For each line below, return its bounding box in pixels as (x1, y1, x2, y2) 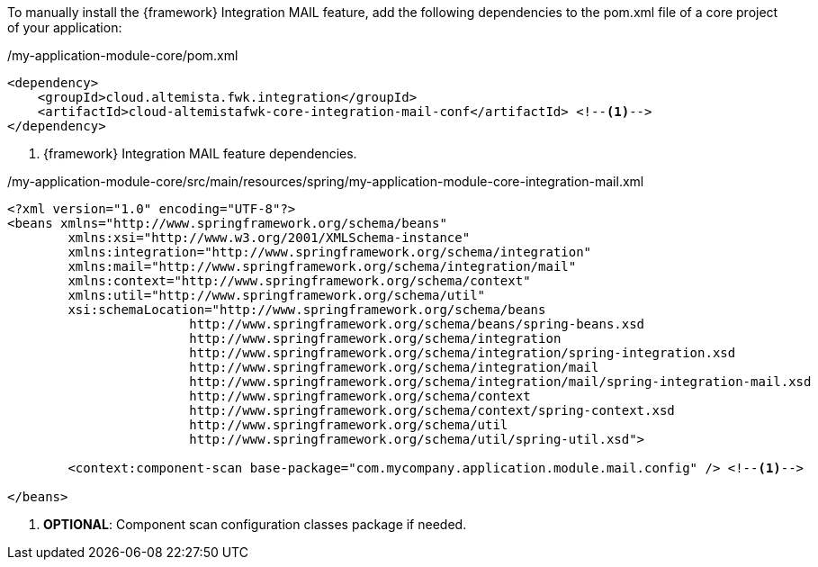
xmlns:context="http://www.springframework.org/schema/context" (67, 274, 531, 288)
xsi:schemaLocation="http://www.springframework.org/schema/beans (67, 302, 546, 317)
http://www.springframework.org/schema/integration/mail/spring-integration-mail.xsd (189, 374, 812, 389)
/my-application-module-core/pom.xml (7, 48, 238, 63)
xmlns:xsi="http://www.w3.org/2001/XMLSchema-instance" (67, 230, 471, 245)
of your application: (7, 20, 122, 35)
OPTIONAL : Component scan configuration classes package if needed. (43, 517, 467, 532)
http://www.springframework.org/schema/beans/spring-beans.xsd (189, 317, 645, 331)
